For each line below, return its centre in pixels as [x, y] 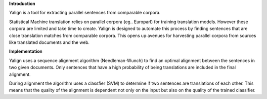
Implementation [26, 51]
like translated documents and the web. [49, 42]
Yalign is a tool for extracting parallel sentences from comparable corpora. [85, 13]
